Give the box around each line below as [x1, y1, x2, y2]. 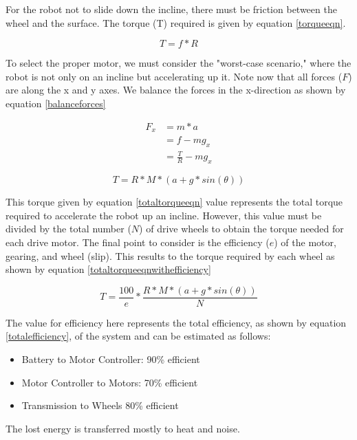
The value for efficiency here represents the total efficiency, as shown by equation [6, 315, 347, 329]
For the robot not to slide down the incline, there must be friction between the [6, 2, 337, 16]
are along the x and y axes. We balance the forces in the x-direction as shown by [6, 82, 346, 97]
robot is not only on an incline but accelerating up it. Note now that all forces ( [6, 69, 343, 83]
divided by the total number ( [6, 221, 131, 236]
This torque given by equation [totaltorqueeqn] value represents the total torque [6, 195, 343, 209]
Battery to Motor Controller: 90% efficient [21, 352, 200, 366]
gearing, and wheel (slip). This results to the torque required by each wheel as [6, 248, 335, 263]
